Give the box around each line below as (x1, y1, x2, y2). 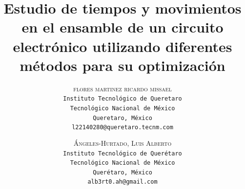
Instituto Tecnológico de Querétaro (63, 150, 182, 157)
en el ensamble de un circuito (21, 17, 224, 37)
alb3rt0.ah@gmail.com (87, 178, 158, 186)
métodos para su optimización (20, 55, 225, 75)
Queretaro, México (93, 114, 152, 121)
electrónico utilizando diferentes (13, 36, 232, 56)
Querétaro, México (93, 169, 152, 176)
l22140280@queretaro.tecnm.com (72, 124, 173, 131)
